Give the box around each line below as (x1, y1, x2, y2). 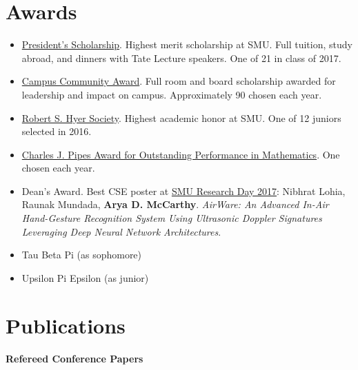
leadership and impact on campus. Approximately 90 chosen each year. (21, 87, 322, 101)
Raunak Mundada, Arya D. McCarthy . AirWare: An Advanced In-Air (21, 197, 329, 212)
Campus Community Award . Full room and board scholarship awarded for (21, 74, 336, 88)
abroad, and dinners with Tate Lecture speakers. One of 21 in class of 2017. (21, 50, 341, 65)
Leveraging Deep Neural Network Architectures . (21, 224, 221, 238)
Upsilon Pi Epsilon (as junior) (21, 270, 149, 285)
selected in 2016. (21, 124, 92, 138)
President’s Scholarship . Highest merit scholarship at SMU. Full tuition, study (21, 37, 352, 52)
